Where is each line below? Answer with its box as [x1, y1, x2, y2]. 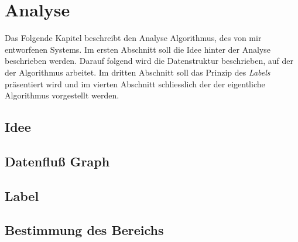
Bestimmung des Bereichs [5, 221, 164, 239]
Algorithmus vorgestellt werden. [5, 89, 119, 101]
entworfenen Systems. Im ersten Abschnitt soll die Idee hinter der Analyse [5, 43, 271, 55]
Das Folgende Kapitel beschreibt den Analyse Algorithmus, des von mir [5, 32, 262, 44]
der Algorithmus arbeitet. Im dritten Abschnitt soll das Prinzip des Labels [5, 66, 270, 78]
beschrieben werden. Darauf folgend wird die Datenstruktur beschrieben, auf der [5, 54, 293, 67]
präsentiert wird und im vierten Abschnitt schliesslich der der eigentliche [5, 77, 265, 90]
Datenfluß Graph [5, 152, 110, 170]
